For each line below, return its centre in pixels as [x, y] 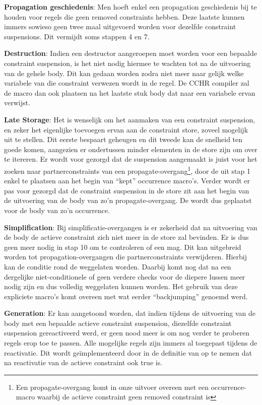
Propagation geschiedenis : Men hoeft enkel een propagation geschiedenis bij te [130, 7]
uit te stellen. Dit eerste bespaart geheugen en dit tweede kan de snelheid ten [123, 139]
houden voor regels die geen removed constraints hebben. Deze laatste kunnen [124, 16]
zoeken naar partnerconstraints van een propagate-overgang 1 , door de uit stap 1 [127, 170]
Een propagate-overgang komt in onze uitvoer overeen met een [112, 387]
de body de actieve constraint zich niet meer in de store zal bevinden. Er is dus [126, 237]
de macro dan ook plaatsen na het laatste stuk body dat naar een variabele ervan [130, 92]
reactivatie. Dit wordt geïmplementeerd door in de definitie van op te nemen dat [128, 352]
